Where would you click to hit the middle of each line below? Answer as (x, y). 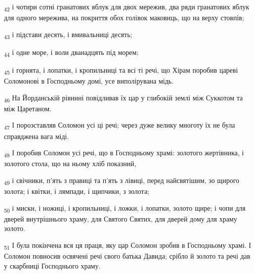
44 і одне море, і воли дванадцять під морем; (71, 52)
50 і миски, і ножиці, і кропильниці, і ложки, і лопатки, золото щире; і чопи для (125, 208)
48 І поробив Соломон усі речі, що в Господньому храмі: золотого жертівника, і (124, 153)
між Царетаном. (28, 108)
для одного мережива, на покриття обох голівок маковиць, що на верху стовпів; (124, 18)
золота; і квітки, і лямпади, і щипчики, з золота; (77, 191)
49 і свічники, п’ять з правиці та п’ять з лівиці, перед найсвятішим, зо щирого (122, 181)
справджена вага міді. (37, 136)
